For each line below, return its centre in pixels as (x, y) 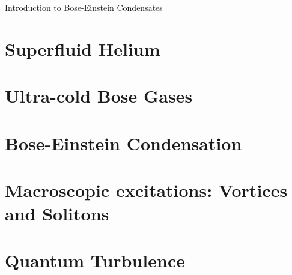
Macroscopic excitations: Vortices (146, 189)
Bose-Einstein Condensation (123, 143)
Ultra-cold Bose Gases (99, 96)
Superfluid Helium (83, 48)
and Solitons (57, 213)
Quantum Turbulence (95, 260)
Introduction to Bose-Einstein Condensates (84, 7)
